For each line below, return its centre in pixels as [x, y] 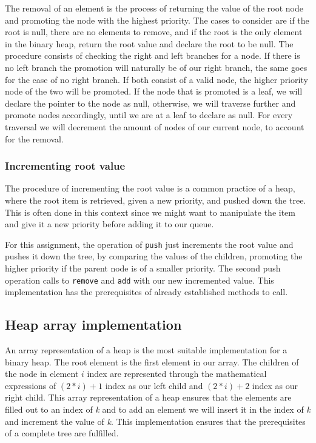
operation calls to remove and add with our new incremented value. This [140, 280]
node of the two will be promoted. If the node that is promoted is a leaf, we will [154, 91]
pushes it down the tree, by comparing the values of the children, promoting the [154, 256]
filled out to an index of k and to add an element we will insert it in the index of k [158, 409]
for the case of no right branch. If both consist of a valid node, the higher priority [156, 79]
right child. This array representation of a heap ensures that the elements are [148, 397]
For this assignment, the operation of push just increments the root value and [149, 244]
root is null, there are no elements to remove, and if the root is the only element [154, 32]
